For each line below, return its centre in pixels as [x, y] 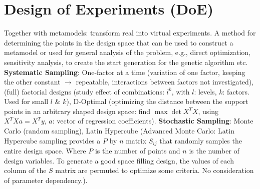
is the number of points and [138, 151]
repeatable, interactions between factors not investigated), [165, 82]
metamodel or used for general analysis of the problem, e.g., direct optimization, [127, 52]
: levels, [205, 91]
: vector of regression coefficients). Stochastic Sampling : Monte [153, 121]
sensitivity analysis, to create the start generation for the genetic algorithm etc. [126, 62]
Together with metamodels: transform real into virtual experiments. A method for [130, 33]
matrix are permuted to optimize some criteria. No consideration [155, 170]
